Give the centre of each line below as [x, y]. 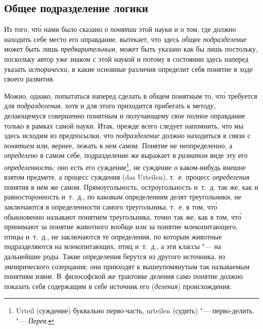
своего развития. [29, 79]
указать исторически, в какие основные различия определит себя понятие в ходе [128, 69]
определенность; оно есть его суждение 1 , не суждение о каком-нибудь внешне [125, 166]
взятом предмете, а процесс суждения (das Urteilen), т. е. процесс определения [127, 177]
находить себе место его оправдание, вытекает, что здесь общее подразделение [125, 39]
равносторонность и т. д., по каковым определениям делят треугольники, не [123, 197]
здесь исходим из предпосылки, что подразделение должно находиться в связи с [127, 135]
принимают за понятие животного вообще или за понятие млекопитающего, [121, 227]
